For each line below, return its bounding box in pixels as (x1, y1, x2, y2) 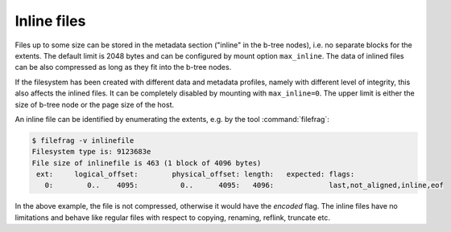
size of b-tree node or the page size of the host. (14, 100, 175, 109)
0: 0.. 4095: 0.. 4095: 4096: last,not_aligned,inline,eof (44, 181, 445, 190)
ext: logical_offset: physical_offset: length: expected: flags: (36, 169, 355, 179)
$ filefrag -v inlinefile (31, 136, 134, 144)
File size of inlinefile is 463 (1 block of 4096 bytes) (31, 158, 262, 168)
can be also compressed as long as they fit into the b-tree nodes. (14, 63, 232, 72)
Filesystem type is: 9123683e (31, 147, 151, 157)
